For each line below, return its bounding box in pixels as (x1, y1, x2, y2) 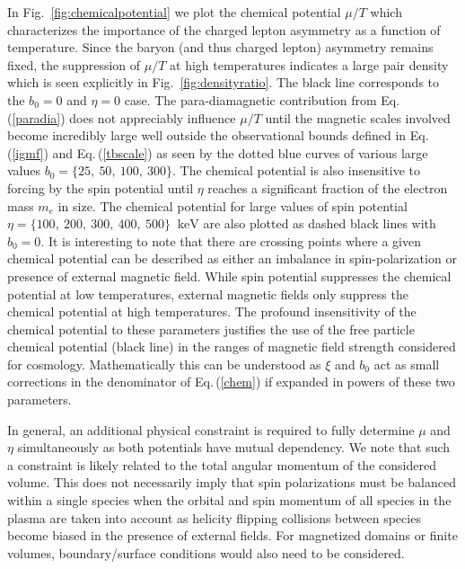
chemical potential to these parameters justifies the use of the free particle (7, 319, 415, 338)
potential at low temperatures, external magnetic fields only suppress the (7, 284, 408, 303)
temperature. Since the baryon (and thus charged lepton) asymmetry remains (7, 38, 434, 57)
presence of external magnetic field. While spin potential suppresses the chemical (7, 266, 452, 285)
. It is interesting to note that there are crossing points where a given (40, 231, 422, 250)
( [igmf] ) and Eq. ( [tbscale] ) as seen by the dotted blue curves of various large (7, 143, 428, 162)
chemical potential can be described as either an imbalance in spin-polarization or (7, 249, 457, 268)
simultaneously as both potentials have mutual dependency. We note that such (17, 438, 451, 457)
